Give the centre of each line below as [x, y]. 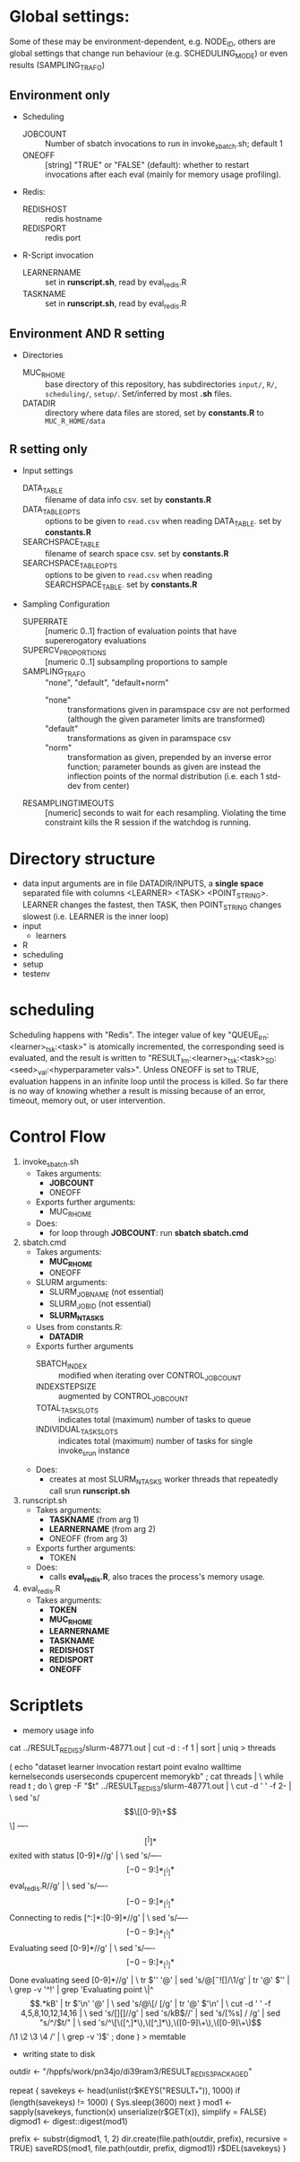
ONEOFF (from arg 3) [88, 1539]
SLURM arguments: [71, 1282]
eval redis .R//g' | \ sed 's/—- [59, 1886]
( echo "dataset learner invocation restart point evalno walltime [125, 1767]
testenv [36, 973]
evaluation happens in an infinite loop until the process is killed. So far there [149, 1081]
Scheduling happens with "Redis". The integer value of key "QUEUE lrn [138, 1036]
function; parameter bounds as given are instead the [164, 767]
